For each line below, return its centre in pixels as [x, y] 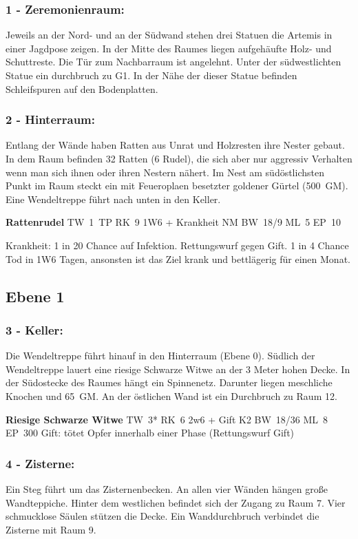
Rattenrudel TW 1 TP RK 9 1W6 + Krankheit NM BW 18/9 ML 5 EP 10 [173, 222]
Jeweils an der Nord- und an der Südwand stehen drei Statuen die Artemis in [169, 35]
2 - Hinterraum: [51, 119]
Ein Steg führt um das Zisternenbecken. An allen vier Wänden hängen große [167, 488]
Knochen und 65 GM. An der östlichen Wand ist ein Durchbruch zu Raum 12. [171, 395]
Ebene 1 [35, 296]
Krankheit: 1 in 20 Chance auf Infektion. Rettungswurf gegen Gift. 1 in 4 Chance [177, 245]
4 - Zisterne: [40, 463]
